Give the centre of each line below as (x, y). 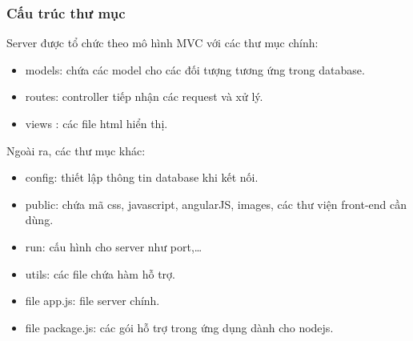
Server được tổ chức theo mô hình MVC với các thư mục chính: (162, 43)
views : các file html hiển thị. (96, 123)
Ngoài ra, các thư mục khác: (76, 150)
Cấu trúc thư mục (66, 12)
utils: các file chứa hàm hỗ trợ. (100, 273)
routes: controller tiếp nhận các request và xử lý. (144, 96)
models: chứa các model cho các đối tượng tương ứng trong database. (195, 69)
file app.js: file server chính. (92, 301)
